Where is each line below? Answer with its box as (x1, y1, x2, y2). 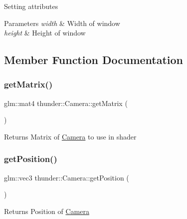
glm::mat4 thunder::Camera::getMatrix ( (4, 97, 128, 108)
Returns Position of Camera (4, 205, 89, 216)
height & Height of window (4, 27, 86, 38)
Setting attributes (4, 1, 58, 11)
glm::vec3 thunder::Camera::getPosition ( (4, 172, 129, 182)
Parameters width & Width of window (4, 17, 120, 28)
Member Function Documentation (4, 52, 184, 67)
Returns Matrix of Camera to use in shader (4, 131, 137, 141)
